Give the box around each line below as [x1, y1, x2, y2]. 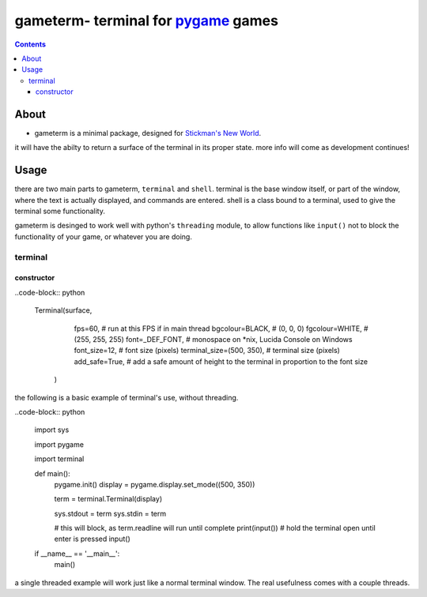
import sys [34, 425, 70, 434]
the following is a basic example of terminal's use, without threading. [14, 392, 239, 402]
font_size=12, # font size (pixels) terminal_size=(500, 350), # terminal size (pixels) [74, 346, 340, 355]
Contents [14, 39, 47, 49]
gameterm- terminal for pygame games [14, 12, 278, 29]
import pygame [34, 439, 85, 449]
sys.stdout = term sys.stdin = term [54, 509, 167, 518]
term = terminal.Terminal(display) [54, 494, 162, 504]
